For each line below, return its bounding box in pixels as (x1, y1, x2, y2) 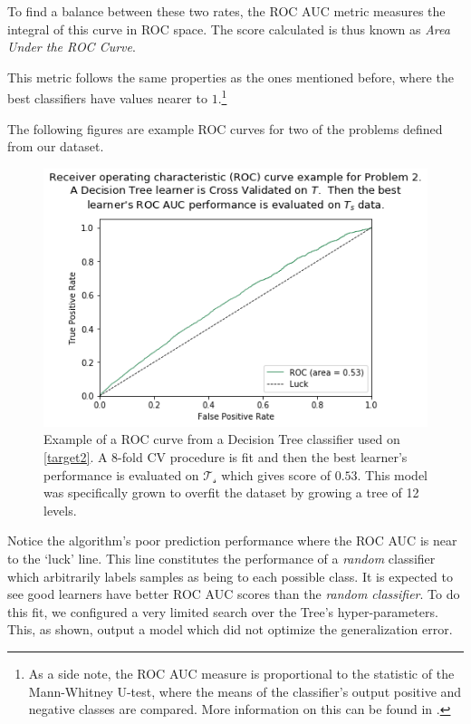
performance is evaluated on (43, 465, 199, 484)
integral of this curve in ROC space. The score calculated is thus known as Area (7, 19, 450, 38)
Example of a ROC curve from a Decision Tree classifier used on (43, 430, 400, 449)
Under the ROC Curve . (7, 37, 136, 56)
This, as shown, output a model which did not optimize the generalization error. (7, 620, 453, 639)
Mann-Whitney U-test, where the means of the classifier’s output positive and (28, 681, 462, 700)
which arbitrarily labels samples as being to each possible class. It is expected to (7, 566, 453, 585)
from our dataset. (7, 137, 104, 156)
